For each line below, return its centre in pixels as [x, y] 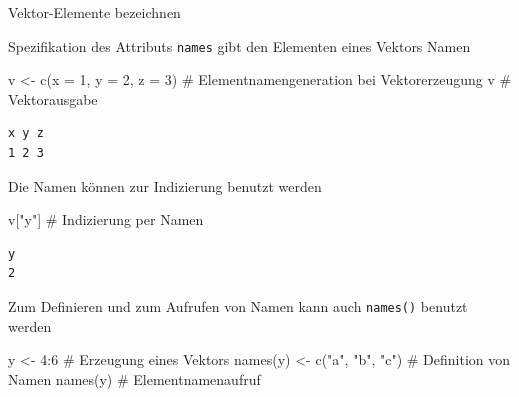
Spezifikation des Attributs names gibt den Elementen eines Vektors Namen [239, 45]
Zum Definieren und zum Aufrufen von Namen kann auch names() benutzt [238, 306]
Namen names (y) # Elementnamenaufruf [134, 378]
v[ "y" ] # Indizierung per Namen [106, 219]
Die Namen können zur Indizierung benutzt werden [165, 185]
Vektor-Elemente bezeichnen [94, 12]
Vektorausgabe [53, 98]
